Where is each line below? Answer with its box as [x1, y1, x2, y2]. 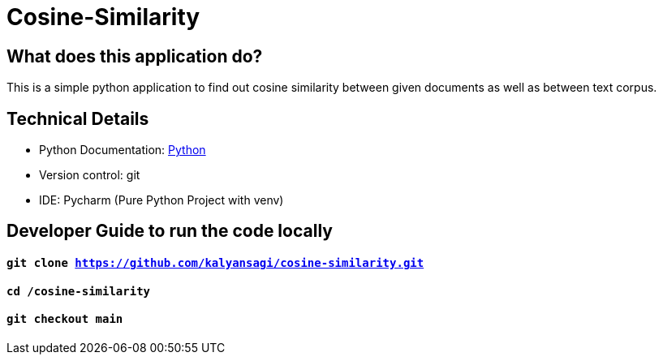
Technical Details [6, 108, 149, 129]
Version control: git [39, 168, 140, 183]
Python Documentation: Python [39, 143, 206, 157]
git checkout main [6, 312, 123, 326]
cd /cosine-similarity [6, 284, 151, 298]
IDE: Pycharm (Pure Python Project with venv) [39, 193, 284, 208]
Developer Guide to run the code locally [6, 221, 333, 242]
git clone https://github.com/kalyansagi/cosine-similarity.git [6, 256, 424, 270]
